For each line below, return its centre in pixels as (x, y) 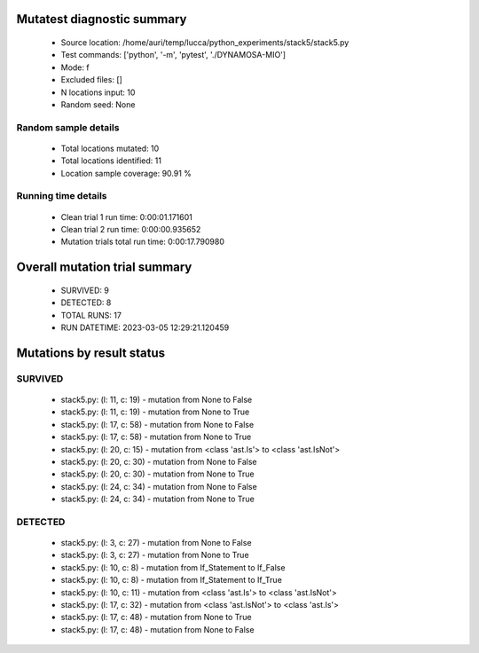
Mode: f (75, 67)
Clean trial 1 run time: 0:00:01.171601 (126, 216)
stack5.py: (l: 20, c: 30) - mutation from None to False (159, 461)
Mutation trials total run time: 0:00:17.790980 (143, 242)
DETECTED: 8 (86, 303)
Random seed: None (98, 104)
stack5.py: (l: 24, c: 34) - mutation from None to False (159, 486)
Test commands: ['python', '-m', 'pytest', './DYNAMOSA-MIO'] (173, 55)
